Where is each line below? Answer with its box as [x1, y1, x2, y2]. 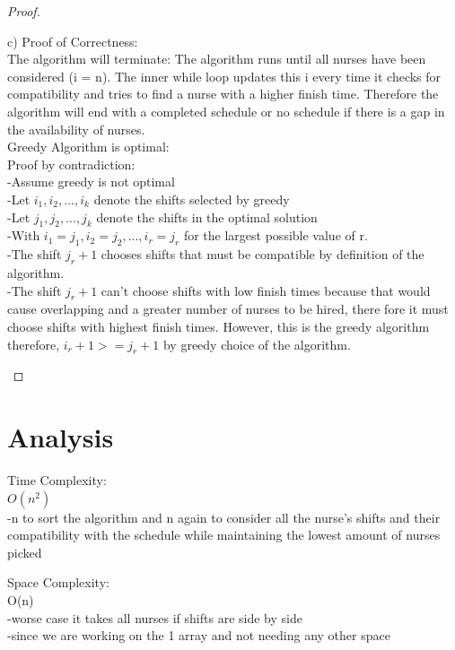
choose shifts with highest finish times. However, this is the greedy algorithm [7, 316, 430, 335]
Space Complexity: [7, 573, 109, 592]
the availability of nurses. [7, 119, 145, 138]
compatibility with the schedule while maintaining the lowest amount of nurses [7, 525, 441, 544]
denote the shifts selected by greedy [93, 189, 290, 208]
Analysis [7, 419, 114, 455]
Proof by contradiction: [7, 154, 136, 173]
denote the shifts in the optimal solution [96, 207, 318, 226]
